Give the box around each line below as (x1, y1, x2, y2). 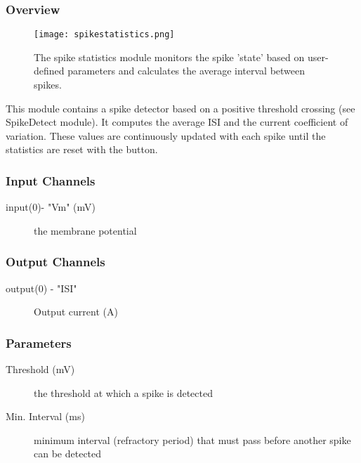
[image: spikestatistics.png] (34, 30, 175, 40)
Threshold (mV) (6, 362, 75, 377)
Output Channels (6, 253, 105, 270)
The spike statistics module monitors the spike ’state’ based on (34, 49, 305, 64)
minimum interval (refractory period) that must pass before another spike (34, 432, 351, 447)
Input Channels (6, 171, 96, 189)
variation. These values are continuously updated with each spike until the (6, 128, 326, 143)
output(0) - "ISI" (6, 280, 77, 295)
